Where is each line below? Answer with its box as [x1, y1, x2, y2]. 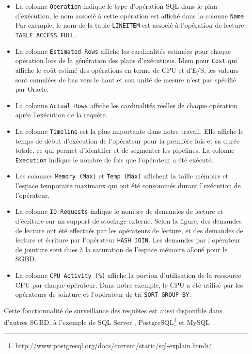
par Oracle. [15, 84, 49, 94]
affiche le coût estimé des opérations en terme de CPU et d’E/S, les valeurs [15, 64, 239, 75]
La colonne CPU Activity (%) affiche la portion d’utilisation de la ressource [15, 270, 241, 280]
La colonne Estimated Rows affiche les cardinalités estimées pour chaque [15, 46, 231, 56]
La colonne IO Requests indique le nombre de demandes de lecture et [15, 206, 223, 216]
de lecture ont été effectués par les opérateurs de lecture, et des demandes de [15, 225, 243, 235]
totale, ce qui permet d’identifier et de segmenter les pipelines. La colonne [15, 145, 235, 155]
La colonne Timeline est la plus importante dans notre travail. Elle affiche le [15, 126, 244, 136]
